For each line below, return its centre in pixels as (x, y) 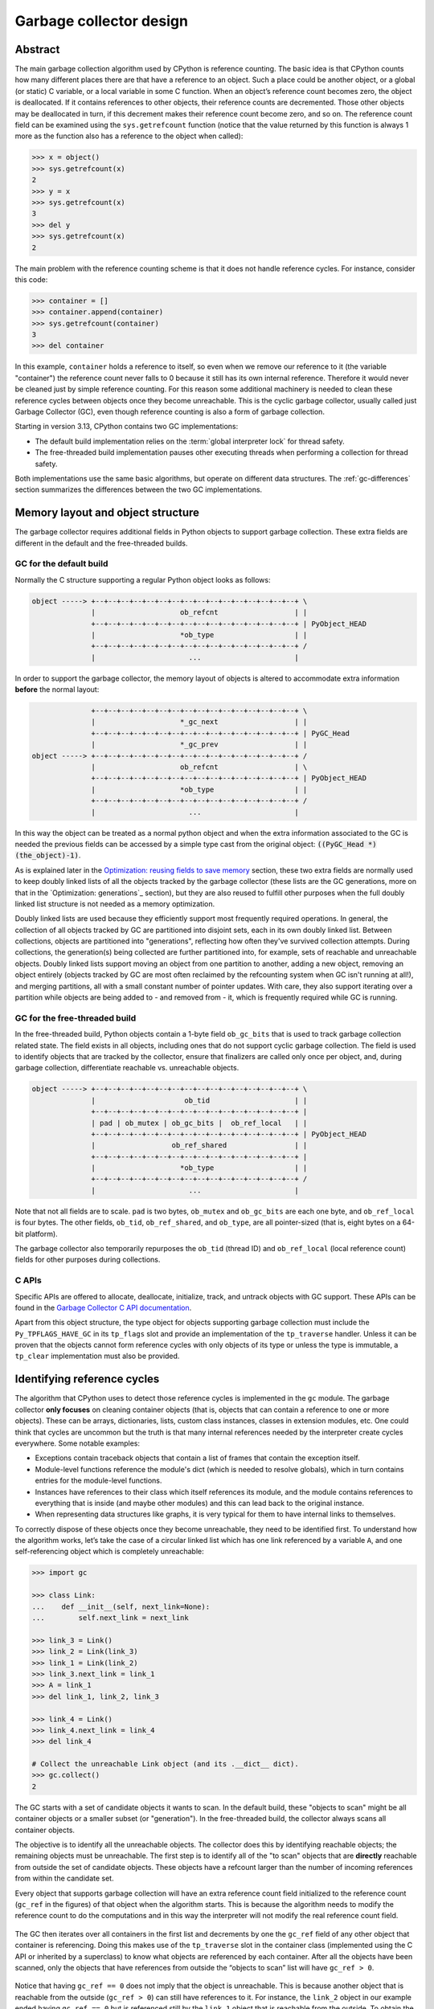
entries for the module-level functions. (98, 1481)
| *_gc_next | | (199, 722)
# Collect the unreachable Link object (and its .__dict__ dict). (165, 1764)
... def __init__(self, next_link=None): (121, 1606)
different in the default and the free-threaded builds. (101, 543)
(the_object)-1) (47, 855)
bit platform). (36, 1234)
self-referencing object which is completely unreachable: (109, 1552)
